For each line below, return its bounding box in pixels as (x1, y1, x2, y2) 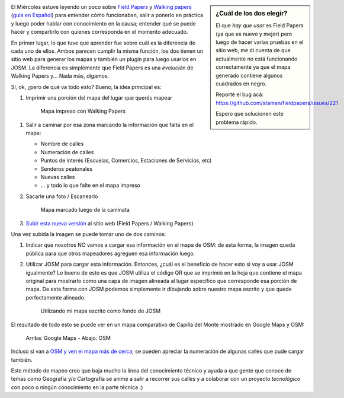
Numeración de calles (40, 148, 94, 155)
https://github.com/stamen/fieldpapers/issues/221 (216, 99, 339, 106)
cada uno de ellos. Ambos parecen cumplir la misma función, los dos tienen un (11, 47, 204, 55)
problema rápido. (216, 119, 258, 126)
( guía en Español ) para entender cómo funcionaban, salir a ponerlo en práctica (11, 12, 204, 19)
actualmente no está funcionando (216, 55, 298, 62)
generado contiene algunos (216, 72, 283, 79)
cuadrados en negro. (216, 80, 266, 87)
